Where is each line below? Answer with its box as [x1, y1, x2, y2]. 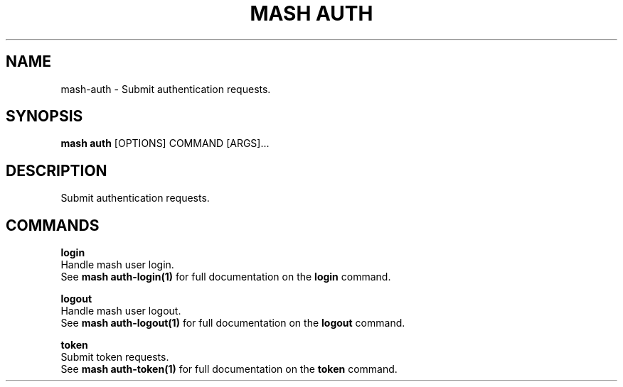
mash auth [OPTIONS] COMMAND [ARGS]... [60, 137, 270, 150]
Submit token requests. [60, 351, 169, 364]
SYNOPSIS [6, 107, 83, 126]
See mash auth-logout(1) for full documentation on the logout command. [60, 317, 405, 329]
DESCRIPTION [6, 161, 107, 180]
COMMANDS [6, 216, 100, 234]
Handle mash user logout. [60, 305, 181, 317]
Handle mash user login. [60, 258, 174, 271]
